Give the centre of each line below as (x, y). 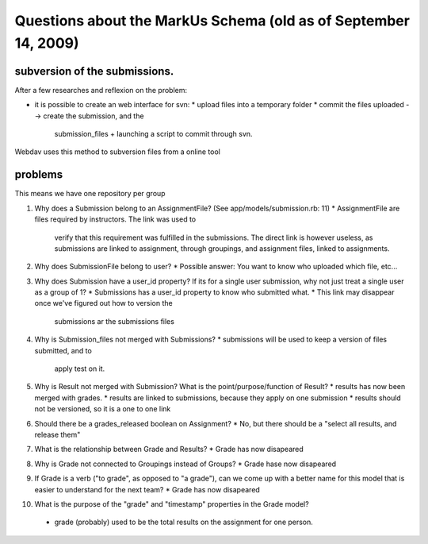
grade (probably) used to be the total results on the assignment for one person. (183, 522)
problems (39, 175)
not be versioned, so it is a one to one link (103, 409)
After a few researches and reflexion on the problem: (101, 90)
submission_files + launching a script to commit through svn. (153, 134)
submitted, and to (63, 350)
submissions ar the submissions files (114, 321)
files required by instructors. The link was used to (115, 219)
